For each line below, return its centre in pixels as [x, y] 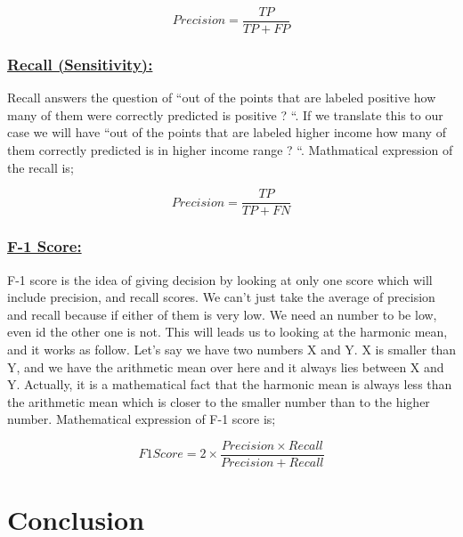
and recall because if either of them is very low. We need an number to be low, [222, 314]
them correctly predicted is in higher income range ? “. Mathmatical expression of [230, 150]
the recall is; [41, 167]
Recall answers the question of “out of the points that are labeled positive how [222, 98]
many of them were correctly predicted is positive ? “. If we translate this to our [225, 114]
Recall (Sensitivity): [80, 64]
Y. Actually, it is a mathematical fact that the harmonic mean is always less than [230, 384]
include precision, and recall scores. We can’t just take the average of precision [221, 297]
